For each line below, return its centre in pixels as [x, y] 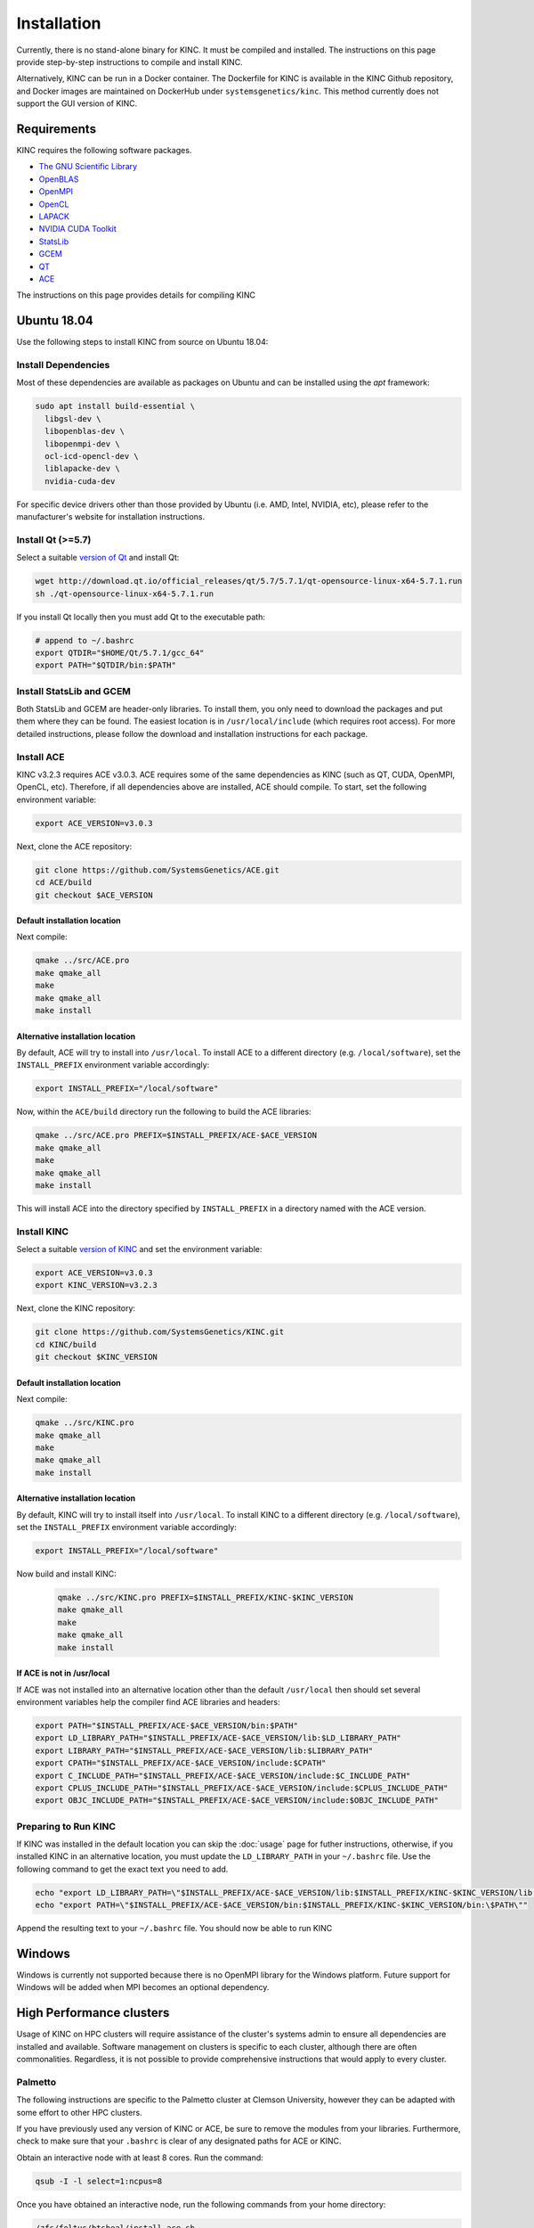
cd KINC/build [66, 1344]
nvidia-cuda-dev [80, 481]
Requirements [57, 129]
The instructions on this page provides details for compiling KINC [136, 295]
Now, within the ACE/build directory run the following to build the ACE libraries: [164, 1112]
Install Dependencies [63, 365]
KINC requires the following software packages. [104, 151]
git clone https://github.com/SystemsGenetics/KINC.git [160, 1332]
